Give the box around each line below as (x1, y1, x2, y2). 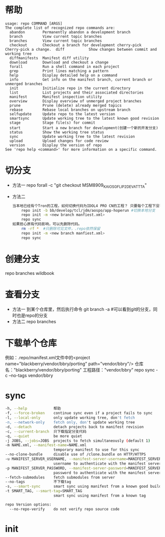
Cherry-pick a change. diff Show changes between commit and (5, 47, 157, 52)
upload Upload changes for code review (9, 138, 109, 143)
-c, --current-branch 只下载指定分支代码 (5, 429, 87, 434)
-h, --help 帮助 (5, 406, 61, 411)
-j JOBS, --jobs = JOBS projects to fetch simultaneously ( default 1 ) (5, 438, 151, 443)
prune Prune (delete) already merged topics (9, 103, 122, 108)
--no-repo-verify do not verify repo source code (9, 506, 120, 511)
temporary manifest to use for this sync (53, 447, 139, 452)
